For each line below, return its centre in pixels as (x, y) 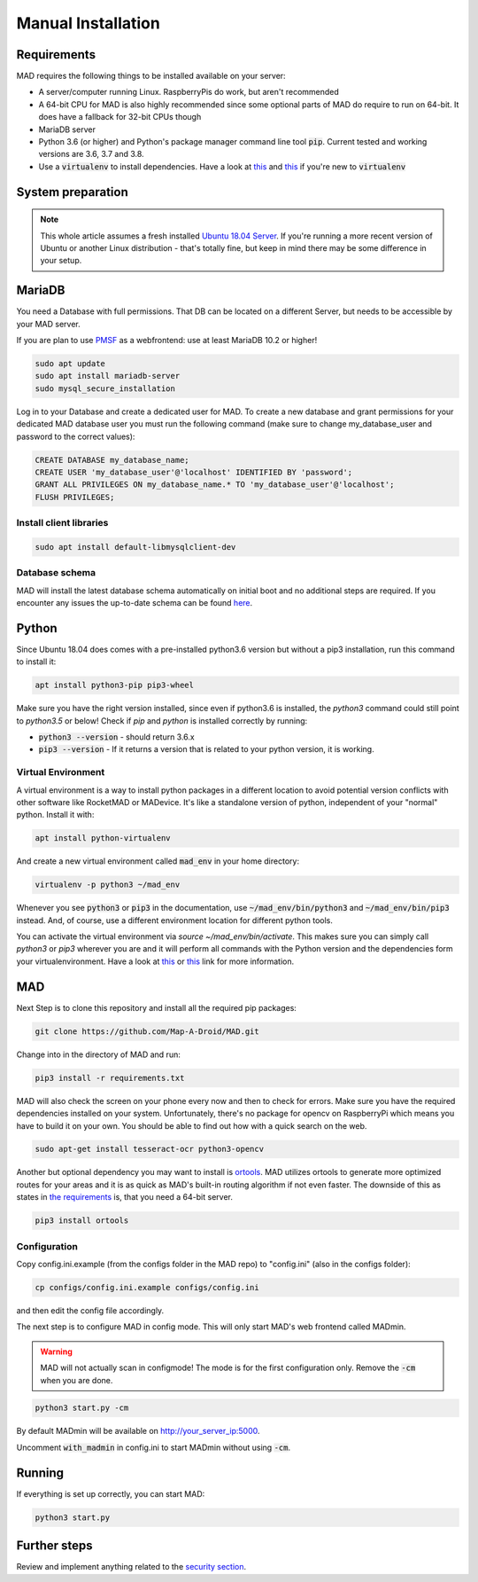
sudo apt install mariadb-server (108, 376)
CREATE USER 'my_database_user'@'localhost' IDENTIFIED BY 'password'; (194, 472)
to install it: (36, 662)
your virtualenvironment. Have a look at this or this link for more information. (155, 961)
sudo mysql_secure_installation (105, 388)
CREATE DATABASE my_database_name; (112, 460)
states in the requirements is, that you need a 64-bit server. (125, 1197)
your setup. (61, 261)
